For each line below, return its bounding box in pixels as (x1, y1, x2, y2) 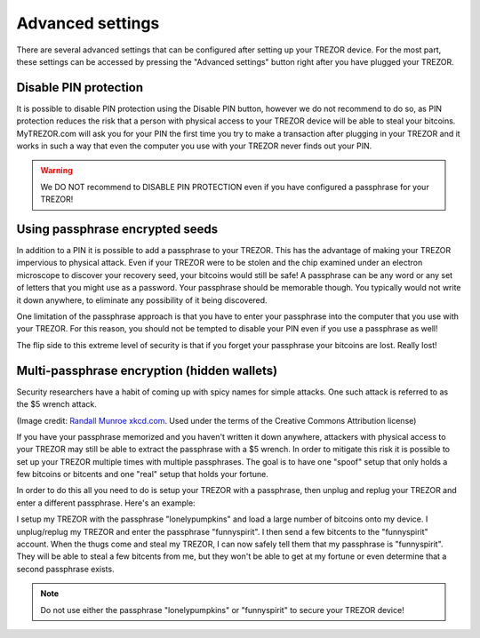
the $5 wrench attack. (16, 399, 97, 410)
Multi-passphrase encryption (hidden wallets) (16, 363, 278, 378)
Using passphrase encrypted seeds (16, 222, 218, 236)
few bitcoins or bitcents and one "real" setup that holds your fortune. (16, 469, 268, 480)
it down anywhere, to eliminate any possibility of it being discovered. (16, 294, 268, 306)
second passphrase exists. (16, 563, 115, 574)
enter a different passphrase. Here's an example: (16, 498, 196, 508)
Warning (40, 165, 73, 176)
